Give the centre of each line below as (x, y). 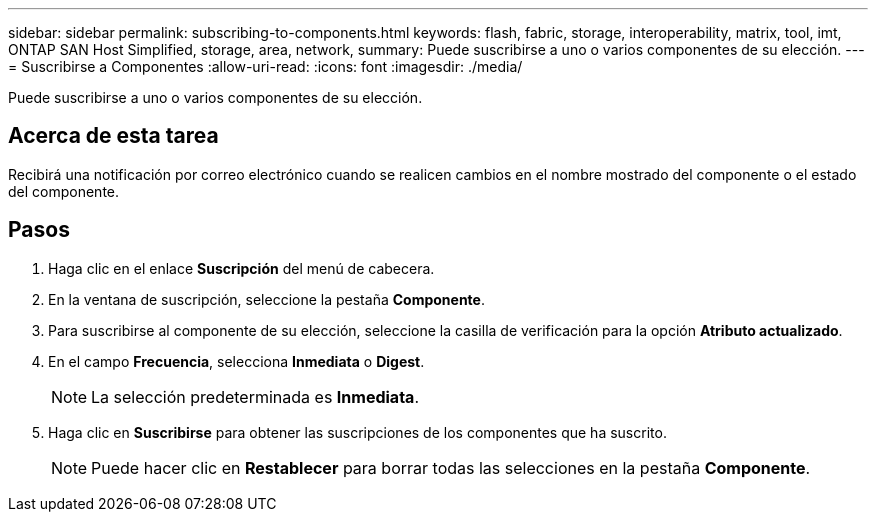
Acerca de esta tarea (113, 136)
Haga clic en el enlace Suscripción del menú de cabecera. (241, 268)
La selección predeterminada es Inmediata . (255, 396)
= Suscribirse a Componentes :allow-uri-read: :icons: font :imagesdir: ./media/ (265, 66)
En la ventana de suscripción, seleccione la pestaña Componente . (266, 299)
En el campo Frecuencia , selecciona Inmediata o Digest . (236, 361)
